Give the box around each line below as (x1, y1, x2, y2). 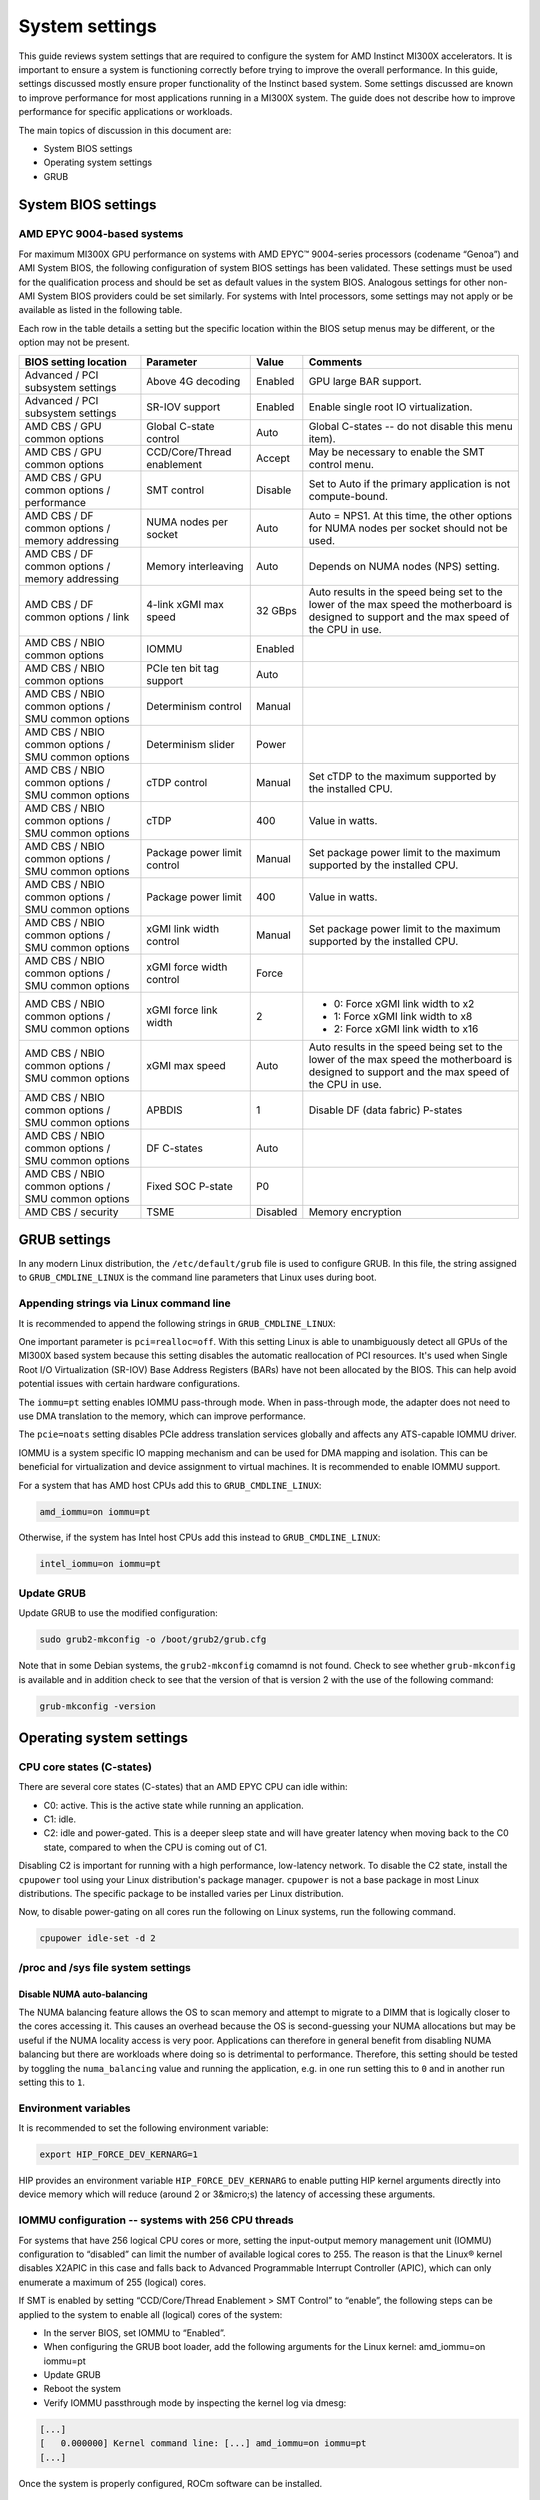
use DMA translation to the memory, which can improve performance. (18, 1410, 306, 1422)
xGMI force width (146, 960, 228, 974)
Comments (308, 355, 363, 369)
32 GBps (256, 603, 297, 617)
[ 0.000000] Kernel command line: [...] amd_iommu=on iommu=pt (39, 2438, 367, 2449)
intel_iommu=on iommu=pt (39, 1558, 162, 1570)
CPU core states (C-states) (18, 1760, 152, 1774)
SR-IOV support (146, 400, 221, 414)
